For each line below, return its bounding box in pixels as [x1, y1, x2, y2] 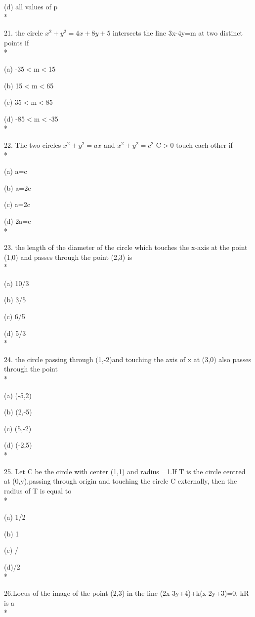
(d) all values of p [4, 1, 58, 11]
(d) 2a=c [4, 215, 31, 226]
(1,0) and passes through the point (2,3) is [4, 251, 132, 262]
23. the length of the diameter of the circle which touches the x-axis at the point [4, 242, 248, 252]
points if [4, 37, 29, 47]
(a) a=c [4, 166, 27, 176]
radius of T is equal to [4, 485, 72, 495]
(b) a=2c [4, 182, 31, 193]
